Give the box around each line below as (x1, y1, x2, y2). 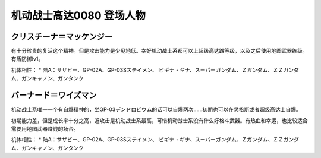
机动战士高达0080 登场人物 (11, 9, 146, 22)
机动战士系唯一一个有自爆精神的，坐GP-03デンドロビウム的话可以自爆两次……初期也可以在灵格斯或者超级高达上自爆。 (11, 106, 301, 113)
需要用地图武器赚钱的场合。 (11, 125, 79, 132)
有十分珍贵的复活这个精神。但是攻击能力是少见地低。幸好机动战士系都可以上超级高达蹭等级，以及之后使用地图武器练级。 (11, 48, 308, 55)
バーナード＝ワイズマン (11, 90, 97, 100)
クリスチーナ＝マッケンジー (11, 31, 113, 42)
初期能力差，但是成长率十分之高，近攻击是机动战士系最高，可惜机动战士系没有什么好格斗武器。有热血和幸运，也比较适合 (11, 116, 308, 124)
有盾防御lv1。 (11, 55, 44, 62)
